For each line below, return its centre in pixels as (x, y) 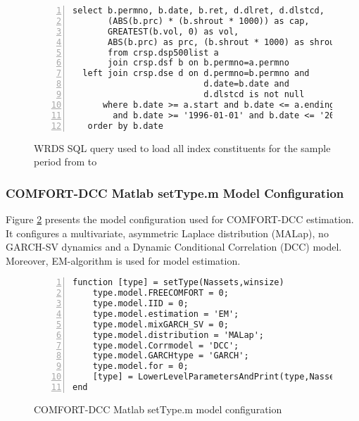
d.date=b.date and (246, 84)
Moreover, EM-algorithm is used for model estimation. (123, 260)
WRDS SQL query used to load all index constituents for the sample (182, 147)
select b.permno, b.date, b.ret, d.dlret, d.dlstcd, (199, 11)
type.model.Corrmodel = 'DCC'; (166, 345)
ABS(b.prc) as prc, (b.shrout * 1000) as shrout (224, 42)
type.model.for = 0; (140, 366)
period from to (65, 162)
